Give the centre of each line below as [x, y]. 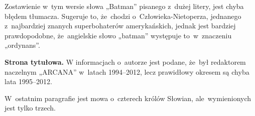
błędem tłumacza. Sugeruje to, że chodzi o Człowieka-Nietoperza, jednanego [123, 16]
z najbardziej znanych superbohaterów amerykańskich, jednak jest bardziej [120, 26]
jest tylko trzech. [30, 108]
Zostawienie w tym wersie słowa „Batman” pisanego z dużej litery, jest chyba [124, 6]
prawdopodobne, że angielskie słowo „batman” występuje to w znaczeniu [118, 35]
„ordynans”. [22, 45]
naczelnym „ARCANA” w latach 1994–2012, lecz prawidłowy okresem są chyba [127, 71]
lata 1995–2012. [28, 81]
